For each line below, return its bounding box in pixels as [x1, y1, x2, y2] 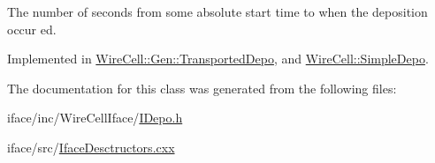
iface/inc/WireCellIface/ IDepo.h [7, 108, 183, 127]
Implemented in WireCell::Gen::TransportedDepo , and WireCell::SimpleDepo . [7, 49, 429, 68]
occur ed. [7, 19, 57, 38]
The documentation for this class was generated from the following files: [7, 78, 397, 97]
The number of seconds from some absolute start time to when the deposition [7, 3, 428, 20]
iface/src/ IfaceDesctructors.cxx [7, 137, 175, 156]
